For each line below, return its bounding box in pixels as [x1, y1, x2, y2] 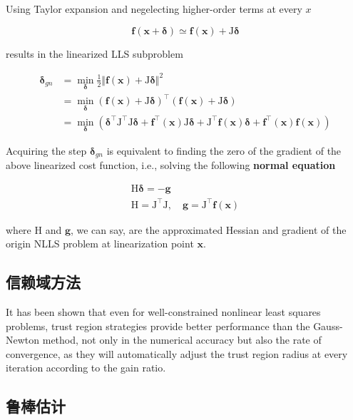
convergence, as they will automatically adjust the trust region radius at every [6, 346, 348, 361]
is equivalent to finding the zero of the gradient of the [106, 143, 342, 158]
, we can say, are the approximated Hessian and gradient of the [70, 222, 347, 237]
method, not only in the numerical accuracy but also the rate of [42, 332, 322, 347]
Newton [6, 332, 40, 347]
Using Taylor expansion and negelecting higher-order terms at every [6, 1, 302, 16]
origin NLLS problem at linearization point [6, 236, 194, 251]
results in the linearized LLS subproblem [6, 46, 183, 61]
